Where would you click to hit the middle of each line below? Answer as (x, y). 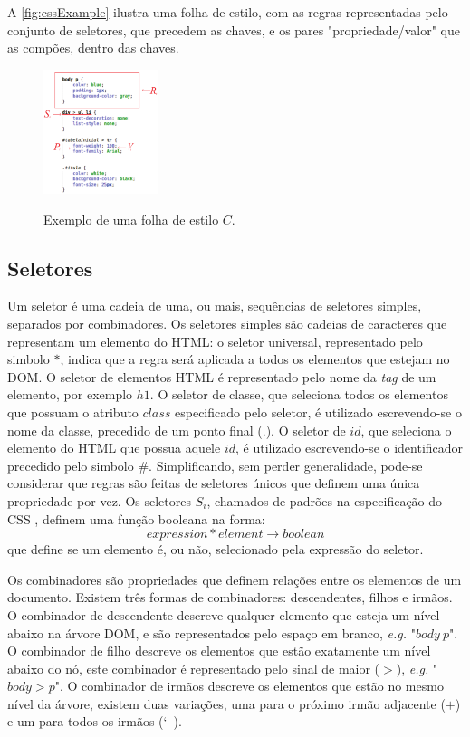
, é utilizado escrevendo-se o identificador (350, 448)
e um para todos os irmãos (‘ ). (95, 721)
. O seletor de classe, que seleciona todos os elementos (299, 394)
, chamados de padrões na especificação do (325, 500)
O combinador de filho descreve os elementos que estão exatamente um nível (219, 651)
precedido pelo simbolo (71, 465)
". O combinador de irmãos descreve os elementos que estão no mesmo (249, 686)
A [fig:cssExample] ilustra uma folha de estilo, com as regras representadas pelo (228, 12)
